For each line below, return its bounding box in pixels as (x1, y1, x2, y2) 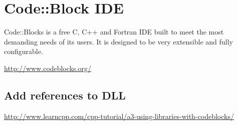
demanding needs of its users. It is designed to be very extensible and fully (4, 36, 233, 46)
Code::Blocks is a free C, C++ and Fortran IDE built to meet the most (4, 26, 224, 37)
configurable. (4, 46, 43, 56)
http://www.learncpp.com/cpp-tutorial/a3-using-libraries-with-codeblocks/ (4, 110, 234, 121)
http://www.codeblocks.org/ (4, 62, 91, 73)
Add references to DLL (4, 87, 126, 102)
